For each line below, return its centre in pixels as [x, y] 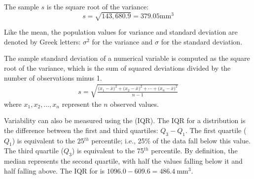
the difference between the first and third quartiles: [81, 130]
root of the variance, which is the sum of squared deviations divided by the [117, 67]
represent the [82, 104]
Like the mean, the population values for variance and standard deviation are [121, 32]
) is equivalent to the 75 [108, 151]
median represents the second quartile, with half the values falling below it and [123, 161]
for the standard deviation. [202, 41]
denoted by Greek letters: [42, 41]
